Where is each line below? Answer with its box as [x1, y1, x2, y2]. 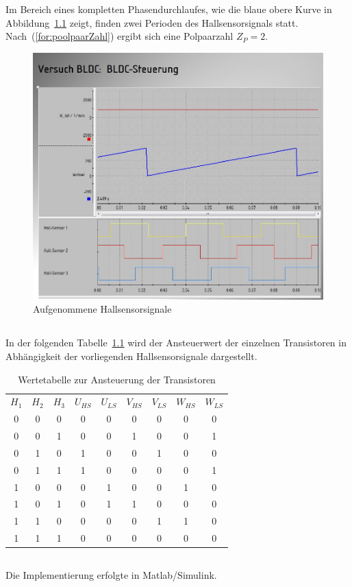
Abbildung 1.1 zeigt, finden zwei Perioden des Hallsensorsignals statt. [5, 15, 299, 29]
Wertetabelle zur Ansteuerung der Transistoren [18, 372, 216, 386]
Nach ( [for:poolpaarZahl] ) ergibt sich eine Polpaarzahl [5, 29, 234, 43]
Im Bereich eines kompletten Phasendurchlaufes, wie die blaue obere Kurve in [5, 2, 332, 16]
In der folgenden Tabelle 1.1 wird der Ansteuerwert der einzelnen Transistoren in [5, 335, 347, 350]
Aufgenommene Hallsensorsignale [33, 302, 172, 316]
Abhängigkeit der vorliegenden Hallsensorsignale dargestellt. [5, 348, 257, 363]
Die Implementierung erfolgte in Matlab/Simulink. [5, 567, 217, 582]
